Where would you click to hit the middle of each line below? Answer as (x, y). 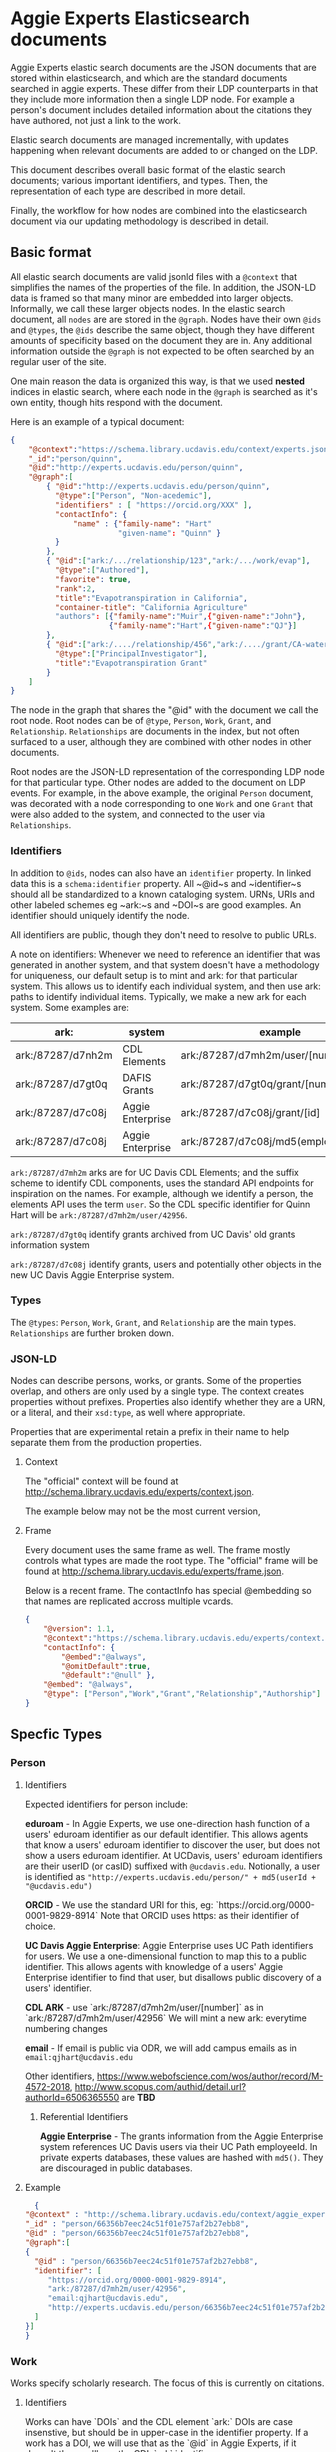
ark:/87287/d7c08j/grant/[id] (250, 1112)
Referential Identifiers (84, 2116)
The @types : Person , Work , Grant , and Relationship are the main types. (153, 1322)
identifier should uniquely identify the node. (100, 915)
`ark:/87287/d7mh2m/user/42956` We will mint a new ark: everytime (165, 2018)
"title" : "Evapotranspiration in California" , (151, 598)
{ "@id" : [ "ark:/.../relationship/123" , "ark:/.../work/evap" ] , (178, 561)
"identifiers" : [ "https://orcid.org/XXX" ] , (153, 505)
